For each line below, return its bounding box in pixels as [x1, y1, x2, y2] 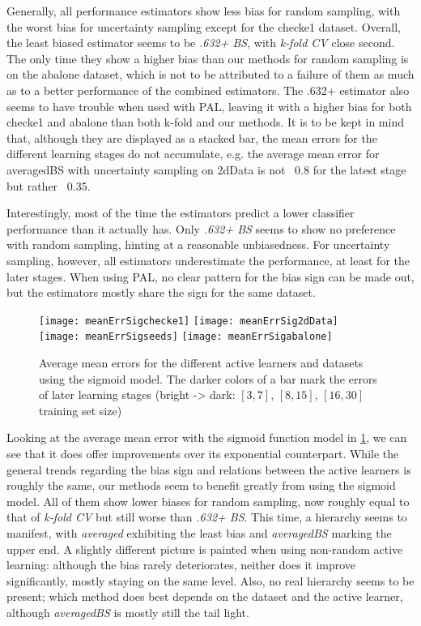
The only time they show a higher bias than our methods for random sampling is [6, 49, 409, 66]
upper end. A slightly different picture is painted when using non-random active [6, 540, 403, 557]
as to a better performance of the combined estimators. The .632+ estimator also [6, 81, 410, 98]
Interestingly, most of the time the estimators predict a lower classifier [6, 204, 355, 221]
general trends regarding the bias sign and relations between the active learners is [6, 461, 411, 478]
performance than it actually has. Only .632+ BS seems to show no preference [6, 220, 396, 237]
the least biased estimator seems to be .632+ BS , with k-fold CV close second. [6, 34, 395, 51]
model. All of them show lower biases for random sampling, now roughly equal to [6, 492, 410, 509]
